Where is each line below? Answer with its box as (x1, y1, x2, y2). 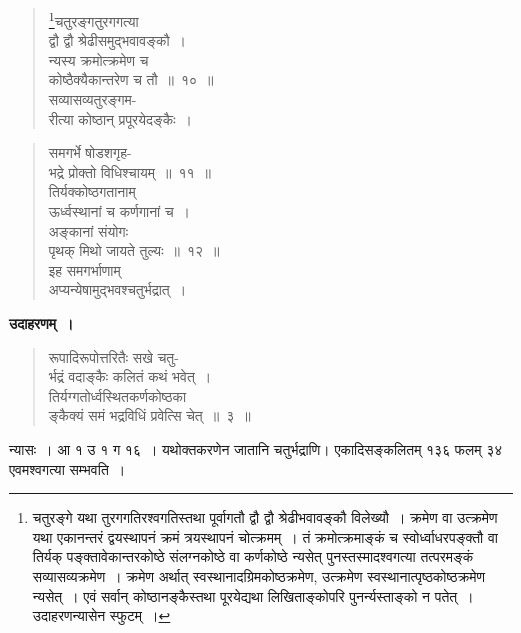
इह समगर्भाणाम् (48, 259, 121, 280)
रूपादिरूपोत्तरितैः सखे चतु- (48, 346, 179, 367)
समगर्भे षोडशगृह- (48, 142, 132, 163)
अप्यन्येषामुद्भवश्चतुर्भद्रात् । (48, 279, 187, 300)
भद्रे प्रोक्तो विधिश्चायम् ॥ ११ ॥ (48, 161, 211, 182)
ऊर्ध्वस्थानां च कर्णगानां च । (48, 201, 191, 221)
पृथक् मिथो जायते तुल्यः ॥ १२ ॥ (48, 240, 220, 261)
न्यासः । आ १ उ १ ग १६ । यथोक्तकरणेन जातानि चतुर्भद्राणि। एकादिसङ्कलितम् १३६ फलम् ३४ (9, 438, 503, 459)
